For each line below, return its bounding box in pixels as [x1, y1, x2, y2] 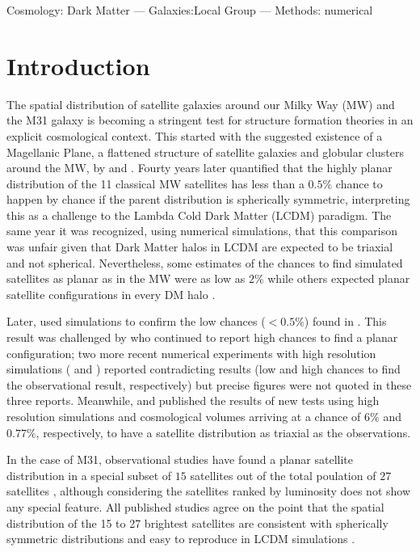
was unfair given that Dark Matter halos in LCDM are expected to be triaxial [6, 238, 393, 255]
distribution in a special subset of [6, 466, 172, 483]
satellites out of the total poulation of [190, 466, 376, 483]
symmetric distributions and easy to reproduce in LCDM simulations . [6, 530, 355, 547]
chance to [335, 175, 383, 192]
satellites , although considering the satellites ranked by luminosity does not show [6, 482, 411, 499]
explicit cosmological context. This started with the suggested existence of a [6, 127, 383, 144]
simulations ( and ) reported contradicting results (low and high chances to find [6, 360, 401, 377]
